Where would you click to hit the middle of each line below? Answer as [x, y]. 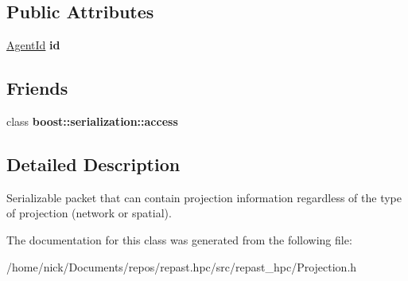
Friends [37, 88]
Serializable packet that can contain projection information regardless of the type [204, 197]
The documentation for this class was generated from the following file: [179, 239]
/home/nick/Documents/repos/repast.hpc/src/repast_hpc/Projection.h [182, 266]
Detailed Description [93, 164]
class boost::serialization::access [92, 121]
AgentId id [33, 45]
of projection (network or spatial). [89, 213]
